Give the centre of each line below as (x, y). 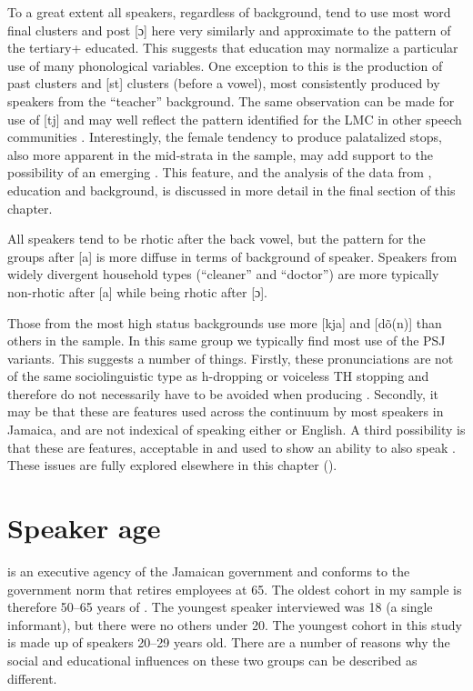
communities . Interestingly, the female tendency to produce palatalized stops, (225, 137)
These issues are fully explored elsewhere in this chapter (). (172, 465)
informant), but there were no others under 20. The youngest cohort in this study (235, 624)
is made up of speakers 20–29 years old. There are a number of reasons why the (229, 642)
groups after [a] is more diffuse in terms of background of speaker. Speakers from (232, 256)
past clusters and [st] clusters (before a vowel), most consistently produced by (224, 83)
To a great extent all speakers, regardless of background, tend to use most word (229, 12)
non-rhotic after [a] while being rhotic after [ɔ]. (138, 291)
